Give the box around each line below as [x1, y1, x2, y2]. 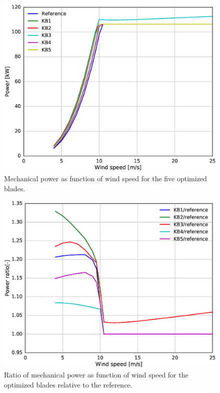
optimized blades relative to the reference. [4, 379, 132, 389]
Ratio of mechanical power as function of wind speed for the [4, 369, 188, 380]
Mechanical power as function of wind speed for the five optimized [4, 173, 207, 184]
